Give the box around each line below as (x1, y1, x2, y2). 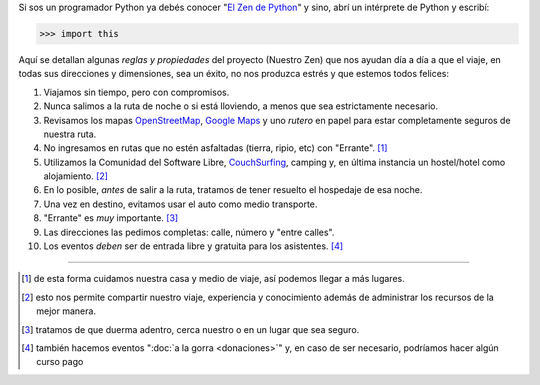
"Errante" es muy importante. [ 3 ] (43, 212, 179, 224)
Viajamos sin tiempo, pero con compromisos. (43, 86, 230, 98)
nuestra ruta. (43, 128, 97, 140)
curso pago (36, 356, 84, 368)
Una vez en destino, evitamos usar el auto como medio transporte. (43, 198, 318, 210)
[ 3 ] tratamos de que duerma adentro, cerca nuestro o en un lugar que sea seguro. (21, 323, 360, 335)
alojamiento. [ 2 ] (43, 170, 109, 182)
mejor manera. (36, 305, 97, 317)
